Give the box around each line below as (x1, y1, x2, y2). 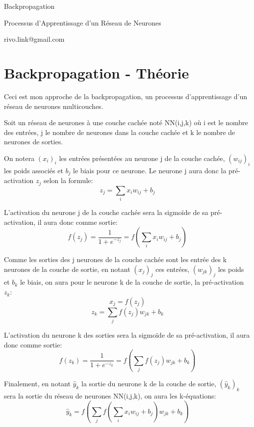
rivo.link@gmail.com (4, 34, 65, 44)
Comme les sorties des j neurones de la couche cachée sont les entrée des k (4, 254, 227, 265)
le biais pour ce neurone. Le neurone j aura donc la (73, 165, 227, 175)
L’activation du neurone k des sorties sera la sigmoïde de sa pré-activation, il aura (4, 330, 250, 340)
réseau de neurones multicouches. (4, 101, 103, 111)
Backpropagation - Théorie (4, 62, 189, 82)
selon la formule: (43, 175, 93, 186)
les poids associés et (4, 165, 63, 175)
